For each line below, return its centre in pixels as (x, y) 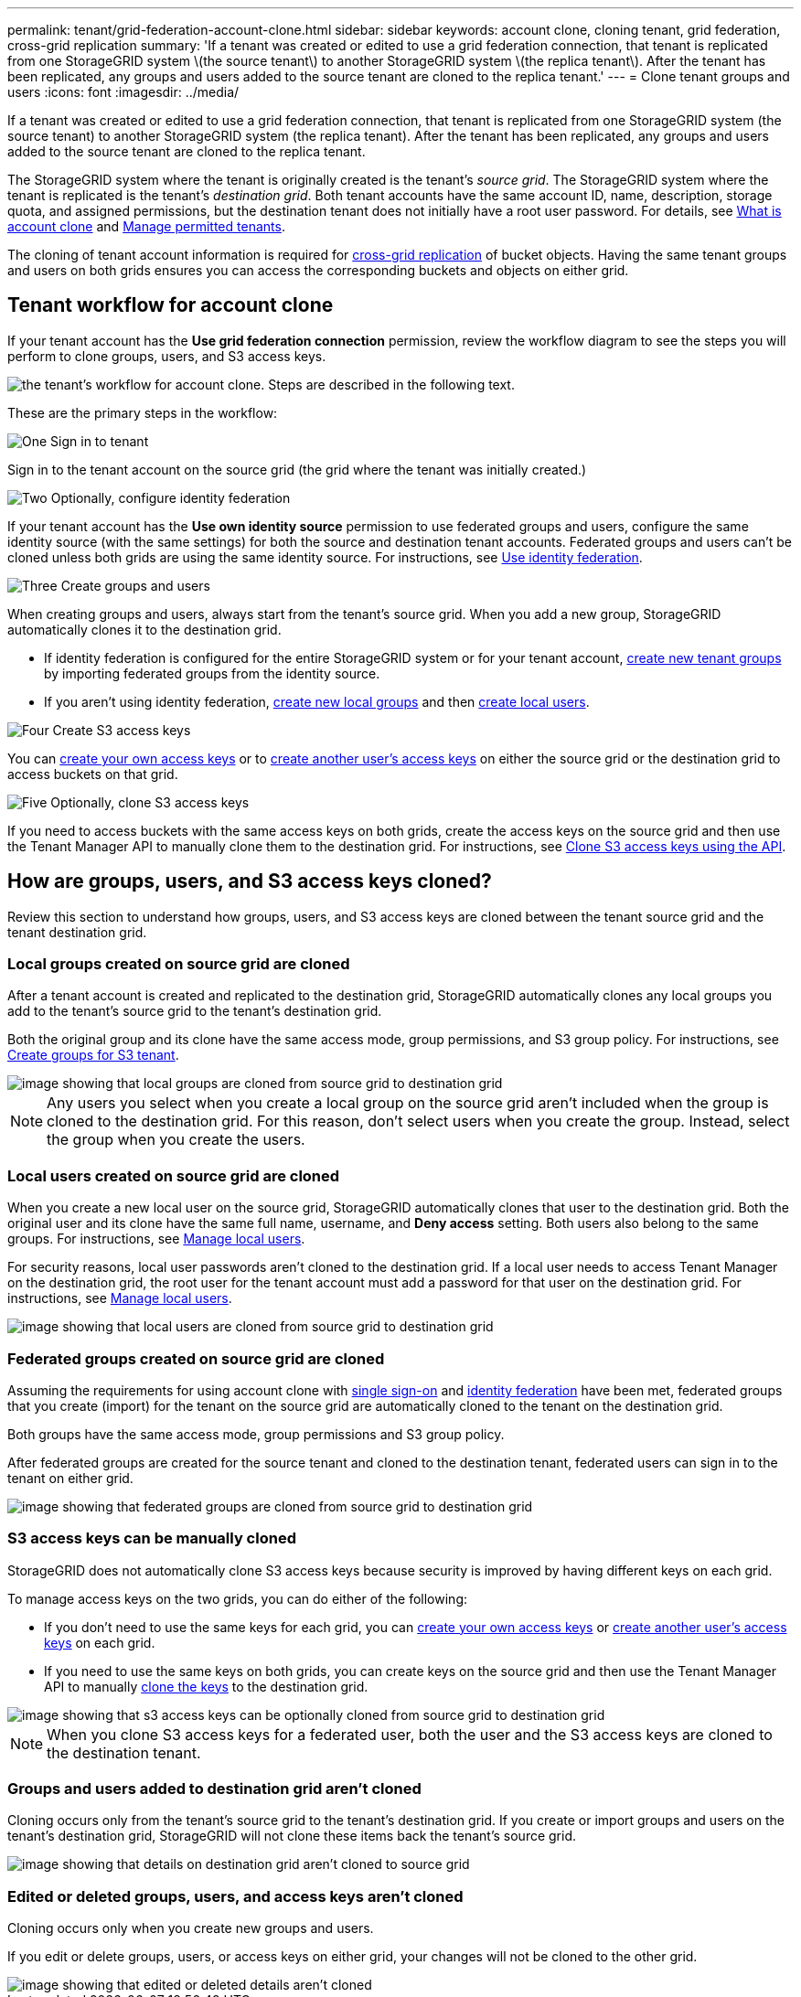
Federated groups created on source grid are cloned (196, 1358)
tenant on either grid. (70, 1478)
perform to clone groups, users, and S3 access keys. (167, 356)
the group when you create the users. (176, 1140)
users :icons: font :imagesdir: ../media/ (123, 92)
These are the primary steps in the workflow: (143, 412)
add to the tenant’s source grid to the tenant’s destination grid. (195, 1011)
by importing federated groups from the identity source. (212, 673)
